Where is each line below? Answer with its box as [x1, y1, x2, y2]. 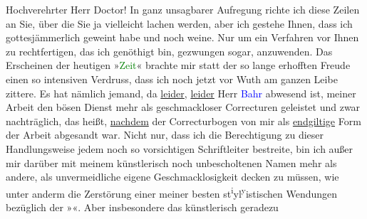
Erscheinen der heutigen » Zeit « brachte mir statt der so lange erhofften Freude [6, 58, 351, 73]
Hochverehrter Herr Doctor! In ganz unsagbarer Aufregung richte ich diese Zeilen [6, 2, 360, 16]
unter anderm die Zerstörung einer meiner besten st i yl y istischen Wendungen [6, 183, 338, 201]
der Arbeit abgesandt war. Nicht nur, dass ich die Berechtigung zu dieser [6, 127, 324, 142]
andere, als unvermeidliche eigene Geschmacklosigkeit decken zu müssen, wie [6, 169, 339, 184]
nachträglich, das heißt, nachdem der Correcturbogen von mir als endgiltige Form [6, 113, 361, 128]
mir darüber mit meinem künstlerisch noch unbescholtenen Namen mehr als [6, 155, 337, 170]
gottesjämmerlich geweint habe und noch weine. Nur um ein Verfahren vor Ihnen [6, 30, 359, 45]
